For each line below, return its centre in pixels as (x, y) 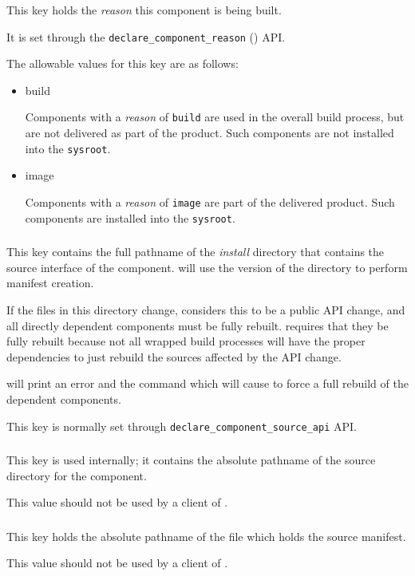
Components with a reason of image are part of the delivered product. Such (210, 201)
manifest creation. (50, 283)
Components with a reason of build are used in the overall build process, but (215, 117)
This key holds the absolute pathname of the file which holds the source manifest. (206, 536)
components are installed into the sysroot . (130, 217)
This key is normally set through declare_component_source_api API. (182, 426)
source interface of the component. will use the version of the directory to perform (207, 267)
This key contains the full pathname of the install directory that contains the (196, 252)
